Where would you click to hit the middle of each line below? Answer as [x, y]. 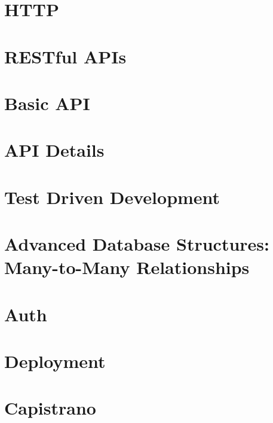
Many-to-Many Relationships [127, 267]
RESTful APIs [65, 56]
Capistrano [50, 408]
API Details [54, 150]
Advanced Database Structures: [137, 244]
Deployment [55, 361]
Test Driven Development [112, 197]
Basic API [47, 103]
